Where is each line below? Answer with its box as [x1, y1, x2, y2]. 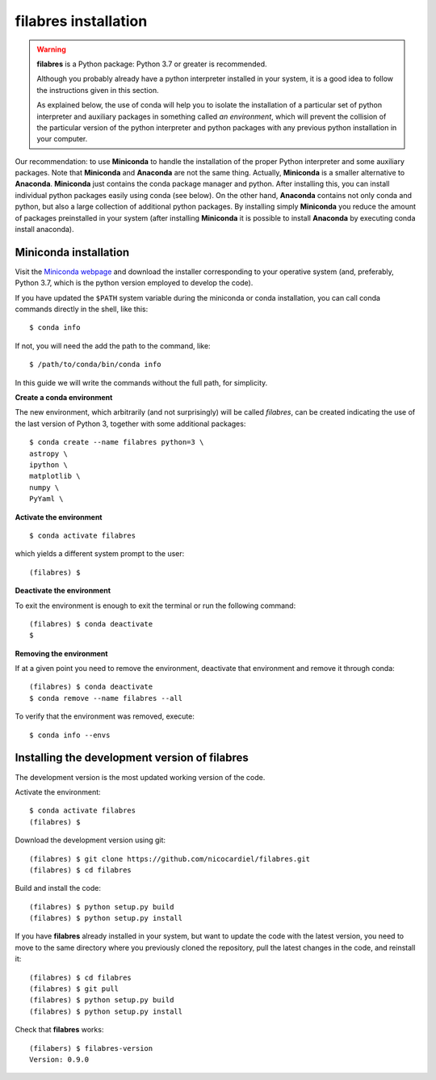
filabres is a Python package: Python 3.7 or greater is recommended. [36, 59, 267, 69]
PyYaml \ [29, 494, 64, 504]
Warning [36, 44, 66, 54]
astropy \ [29, 449, 68, 458]
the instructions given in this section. [36, 85, 159, 95]
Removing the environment [15, 648, 108, 658]
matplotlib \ [29, 471, 81, 481]
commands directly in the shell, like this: [15, 304, 149, 314]
